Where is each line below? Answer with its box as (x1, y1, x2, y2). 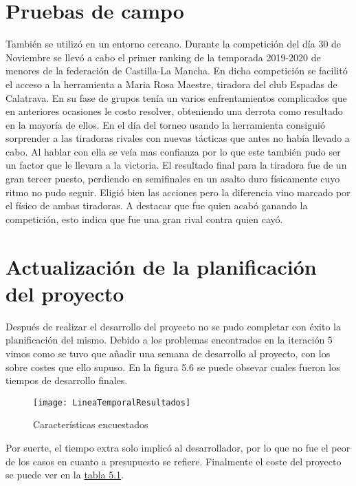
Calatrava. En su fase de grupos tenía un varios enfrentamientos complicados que (5, 90, 347, 105)
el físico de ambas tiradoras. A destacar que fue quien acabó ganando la (5, 198, 308, 213)
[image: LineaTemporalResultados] (33, 397, 191, 408)
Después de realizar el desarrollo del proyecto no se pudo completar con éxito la (5, 319, 341, 333)
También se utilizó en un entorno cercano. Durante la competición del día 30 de (5, 36, 342, 51)
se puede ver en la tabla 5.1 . (5, 467, 124, 482)
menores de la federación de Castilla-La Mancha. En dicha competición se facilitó (5, 63, 348, 78)
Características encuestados (33, 417, 148, 432)
